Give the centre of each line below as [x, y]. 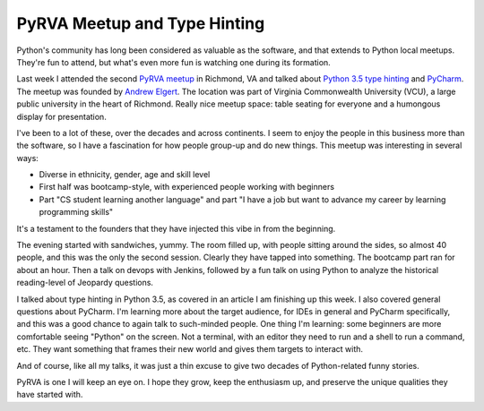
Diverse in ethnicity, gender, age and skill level [125, 175]
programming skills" [76, 212]
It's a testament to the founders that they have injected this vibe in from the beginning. [176, 228]
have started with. [50, 395]
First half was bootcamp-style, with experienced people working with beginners [187, 187]
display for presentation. [61, 116]
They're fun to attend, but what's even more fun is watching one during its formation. [173, 62]
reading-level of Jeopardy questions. [85, 283]
